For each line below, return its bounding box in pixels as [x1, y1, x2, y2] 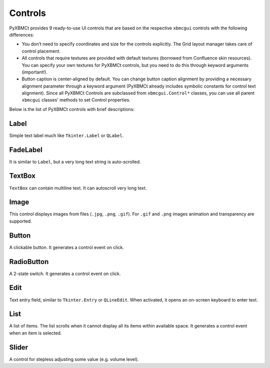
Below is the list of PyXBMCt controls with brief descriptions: [9, 106, 135, 112]
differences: [9, 31, 34, 37]
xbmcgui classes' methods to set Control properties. [21, 97, 131, 103]
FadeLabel [9, 145, 42, 154]
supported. [9, 218, 32, 224]
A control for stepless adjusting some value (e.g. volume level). [9, 356, 139, 362]
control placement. [21, 48, 61, 54]
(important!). [21, 69, 47, 75]
